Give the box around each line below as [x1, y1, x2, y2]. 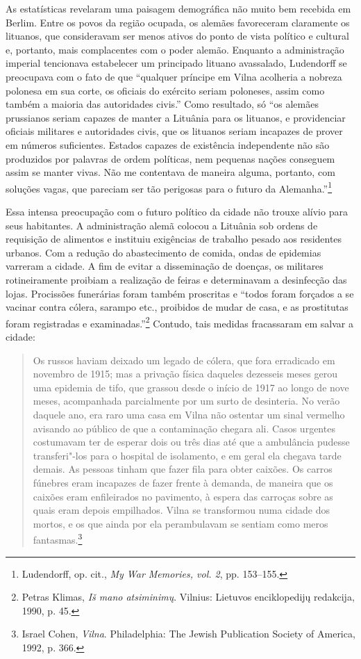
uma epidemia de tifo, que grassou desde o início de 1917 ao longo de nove [33, 380, 349, 394]
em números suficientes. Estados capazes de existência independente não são [6, 137, 330, 152]
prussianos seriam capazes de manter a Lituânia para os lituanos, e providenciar [6, 110, 346, 124]
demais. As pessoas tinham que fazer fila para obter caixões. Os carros [33, 462, 333, 476]
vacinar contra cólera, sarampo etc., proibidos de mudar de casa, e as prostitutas [6, 300, 349, 314]
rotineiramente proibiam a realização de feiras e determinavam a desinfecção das [6, 272, 347, 286]
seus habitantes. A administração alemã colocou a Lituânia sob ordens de [6, 218, 318, 232]
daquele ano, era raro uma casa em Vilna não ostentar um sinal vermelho [33, 407, 345, 421]
